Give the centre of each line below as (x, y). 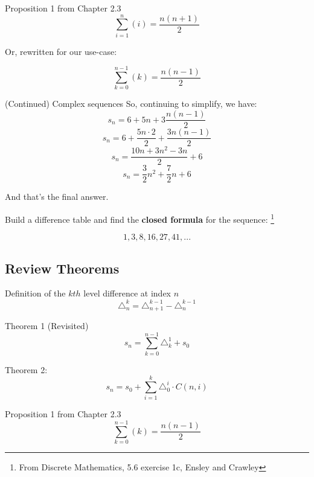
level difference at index (127, 293)
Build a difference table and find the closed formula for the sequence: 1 (140, 218)
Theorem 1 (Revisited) (47, 325)
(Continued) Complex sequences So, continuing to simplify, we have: (131, 104)
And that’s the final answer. (57, 197)
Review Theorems (62, 268)
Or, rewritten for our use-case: (61, 51)
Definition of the (35, 293)
